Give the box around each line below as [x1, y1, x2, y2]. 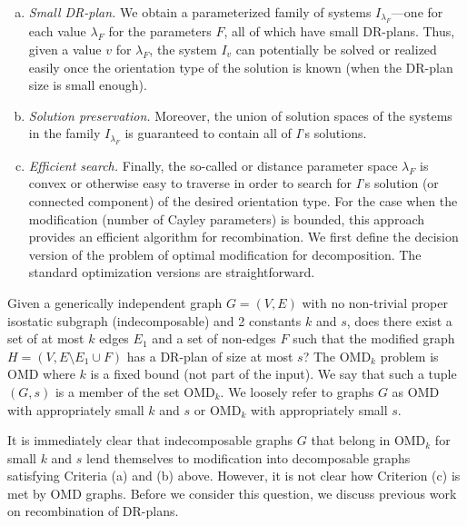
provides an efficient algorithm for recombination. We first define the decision [28, 227, 459, 246]
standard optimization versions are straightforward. [28, 263, 315, 282]
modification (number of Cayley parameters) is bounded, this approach [28, 209, 424, 228]
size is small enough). [28, 75, 147, 94]
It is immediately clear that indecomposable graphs [7, 431, 293, 450]
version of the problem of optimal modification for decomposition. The [28, 244, 422, 263]
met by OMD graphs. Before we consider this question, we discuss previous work [7, 483, 457, 502]
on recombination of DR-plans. [7, 501, 179, 521]
